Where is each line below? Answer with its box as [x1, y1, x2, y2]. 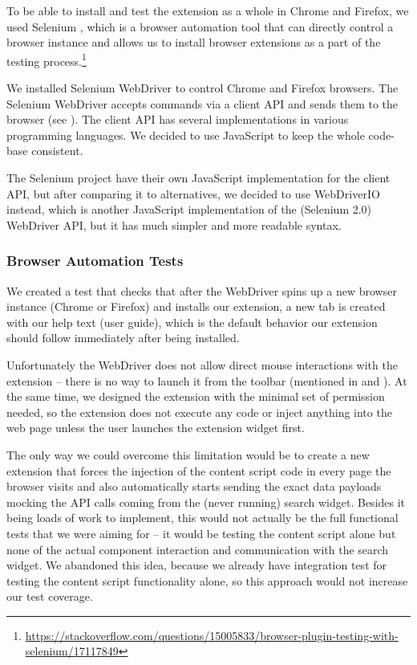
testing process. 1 [6, 50, 87, 69]
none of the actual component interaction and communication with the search [6, 541, 389, 557]
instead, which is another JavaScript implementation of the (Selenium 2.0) [6, 201, 372, 218]
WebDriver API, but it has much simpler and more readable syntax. [6, 216, 342, 233]
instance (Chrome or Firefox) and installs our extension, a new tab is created [6, 298, 386, 315]
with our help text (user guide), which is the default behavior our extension [6, 313, 378, 330]
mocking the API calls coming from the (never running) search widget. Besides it [6, 493, 406, 510]
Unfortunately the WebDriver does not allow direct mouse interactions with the [6, 356, 398, 373]
